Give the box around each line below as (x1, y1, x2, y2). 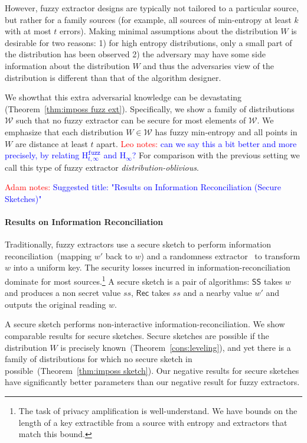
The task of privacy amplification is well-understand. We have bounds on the (18, 404, 298, 416)
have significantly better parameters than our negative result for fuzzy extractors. (5, 376, 300, 388)
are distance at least (15, 137, 88, 149)
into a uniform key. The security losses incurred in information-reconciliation (13, 261, 290, 273)
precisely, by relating (5, 149, 80, 161)
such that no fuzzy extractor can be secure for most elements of (16, 114, 246, 126)
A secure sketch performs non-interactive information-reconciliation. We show (5, 318, 285, 330)
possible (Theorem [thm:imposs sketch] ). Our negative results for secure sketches (5, 364, 299, 376)
